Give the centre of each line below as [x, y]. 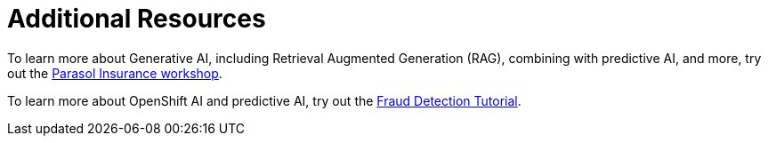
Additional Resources [137, 19]
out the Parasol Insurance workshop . [115, 73]
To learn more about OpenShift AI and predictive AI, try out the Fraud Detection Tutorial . [264, 100]
